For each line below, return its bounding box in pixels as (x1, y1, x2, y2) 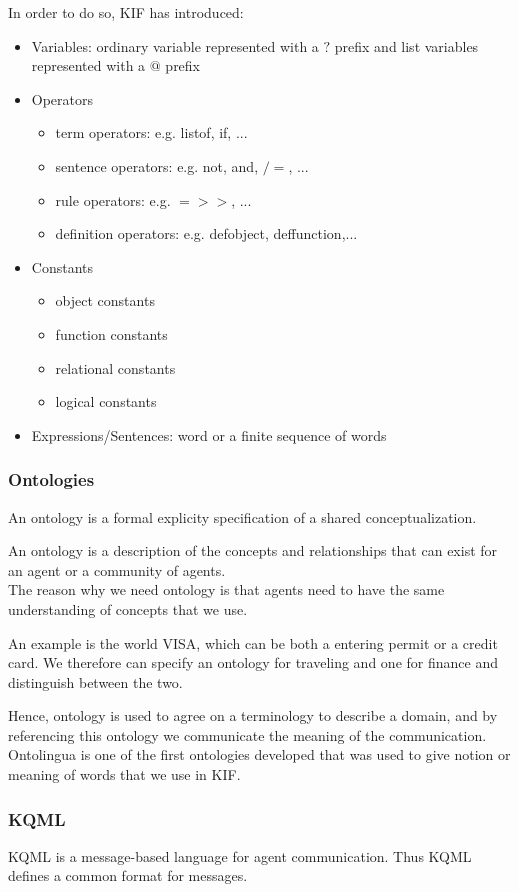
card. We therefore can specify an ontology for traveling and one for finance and (8, 652, 498, 673)
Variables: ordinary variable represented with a (31, 35, 319, 56)
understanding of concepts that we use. (8, 598, 248, 619)
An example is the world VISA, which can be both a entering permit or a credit (8, 632, 498, 653)
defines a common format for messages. (8, 865, 248, 886)
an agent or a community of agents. (8, 559, 226, 580)
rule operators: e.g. (55, 189, 171, 210)
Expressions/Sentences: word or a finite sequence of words (31, 424, 387, 445)
